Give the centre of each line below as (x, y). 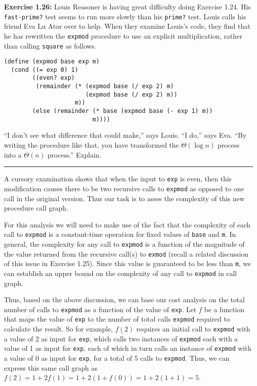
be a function (224, 309)
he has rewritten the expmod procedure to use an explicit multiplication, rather (123, 35)
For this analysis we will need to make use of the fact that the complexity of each (127, 224)
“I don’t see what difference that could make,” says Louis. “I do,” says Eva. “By (125, 135)
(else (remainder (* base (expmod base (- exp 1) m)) (123, 111)
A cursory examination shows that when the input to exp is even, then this (118, 179)
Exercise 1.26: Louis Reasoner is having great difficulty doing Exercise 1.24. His (128, 6)
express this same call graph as (51, 367)
